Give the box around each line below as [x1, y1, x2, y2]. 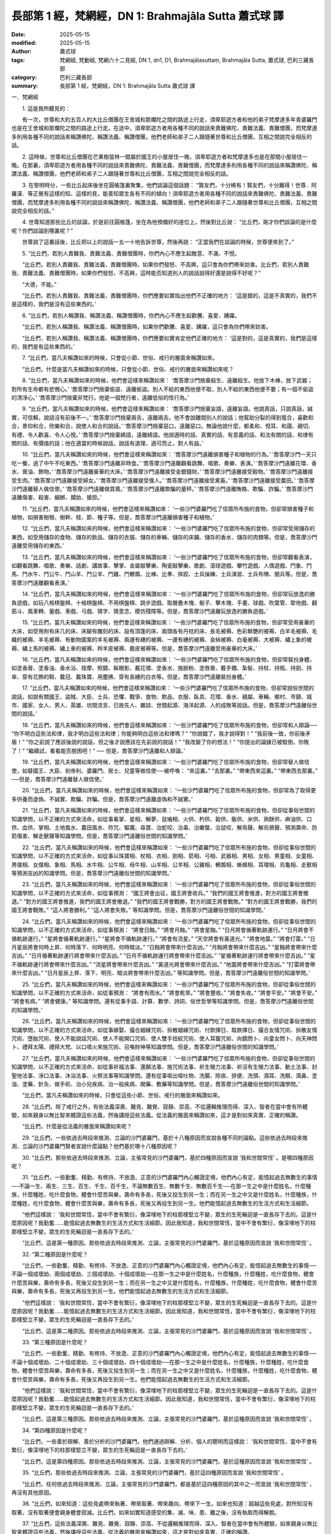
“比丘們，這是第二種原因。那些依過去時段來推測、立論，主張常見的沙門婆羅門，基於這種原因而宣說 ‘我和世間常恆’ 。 [21, 1327, 315, 1335]
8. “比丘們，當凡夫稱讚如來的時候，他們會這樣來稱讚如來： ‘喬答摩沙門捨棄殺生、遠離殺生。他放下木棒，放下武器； [21, 377, 313, 384]
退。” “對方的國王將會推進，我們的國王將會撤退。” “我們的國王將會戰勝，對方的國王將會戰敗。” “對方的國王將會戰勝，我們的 [11, 898, 318, 905]
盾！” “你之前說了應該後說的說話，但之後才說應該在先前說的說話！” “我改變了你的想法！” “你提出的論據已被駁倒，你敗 [11, 738, 310, 746]
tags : [11, 56, 25, 64]
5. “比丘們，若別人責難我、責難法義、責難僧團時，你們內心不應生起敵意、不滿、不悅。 [21, 249, 240, 257]
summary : [11, 82, 39, 89]
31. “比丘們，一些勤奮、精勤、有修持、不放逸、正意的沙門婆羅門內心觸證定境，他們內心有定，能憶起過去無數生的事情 [21, 1174, 318, 1181]
